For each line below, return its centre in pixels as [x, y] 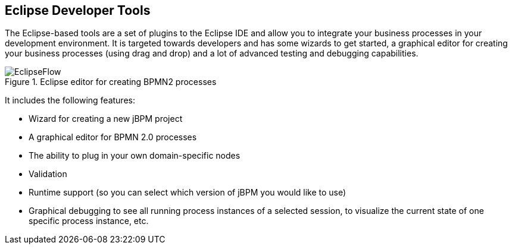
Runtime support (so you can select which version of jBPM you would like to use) [188, 193]
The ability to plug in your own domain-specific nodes [135, 156]
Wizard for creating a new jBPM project [106, 119]
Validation [48, 174]
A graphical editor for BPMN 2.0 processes [113, 137]
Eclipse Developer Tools [78, 10]
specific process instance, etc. [89, 221]
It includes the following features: [70, 100]
